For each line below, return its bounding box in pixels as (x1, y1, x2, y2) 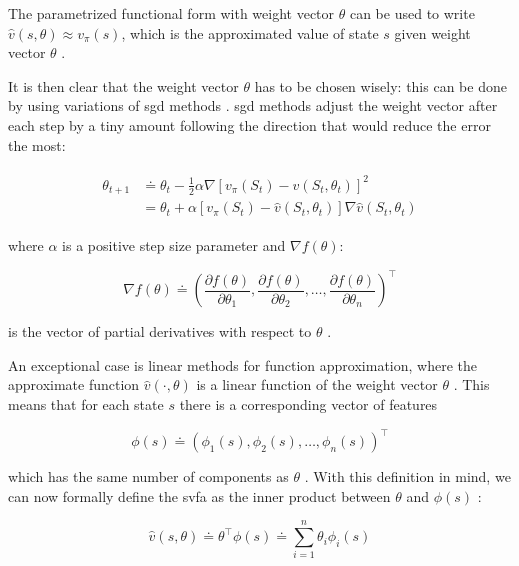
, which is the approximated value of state (121, 22, 379, 43)
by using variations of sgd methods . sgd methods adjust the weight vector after (8, 95, 498, 116)
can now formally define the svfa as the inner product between (8, 485, 391, 506)
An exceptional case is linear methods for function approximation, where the (8, 354, 478, 375)
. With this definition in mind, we (304, 466, 511, 487)
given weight (394, 22, 471, 43)
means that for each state (8, 394, 164, 415)
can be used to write (349, 3, 475, 23)
